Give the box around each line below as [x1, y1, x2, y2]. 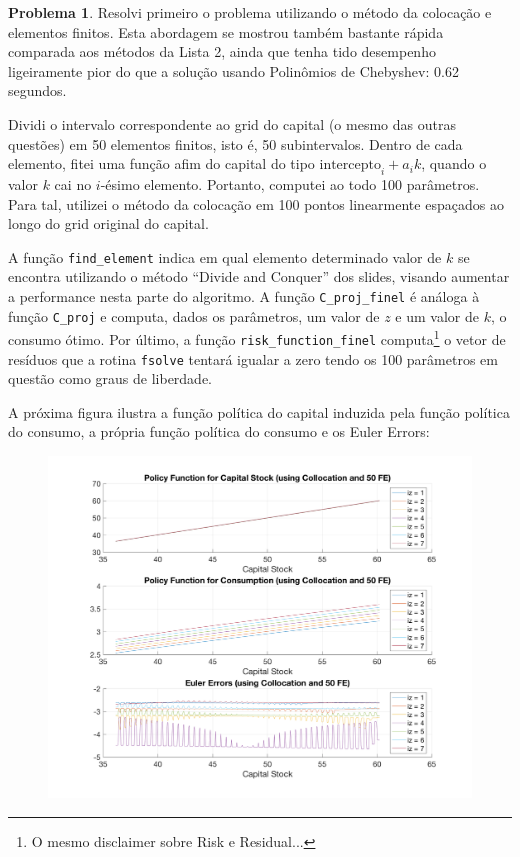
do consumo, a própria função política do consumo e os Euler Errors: [8, 421, 430, 442]
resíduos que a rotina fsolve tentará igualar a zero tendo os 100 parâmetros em [8, 348, 498, 369]
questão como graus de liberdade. [8, 368, 213, 389]
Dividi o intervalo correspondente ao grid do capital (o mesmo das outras [8, 113, 456, 134]
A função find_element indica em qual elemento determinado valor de [8, 246, 442, 267]
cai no [54, 173, 92, 194]
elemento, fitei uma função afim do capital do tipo [8, 153, 315, 174]
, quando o [421, 153, 487, 174]
